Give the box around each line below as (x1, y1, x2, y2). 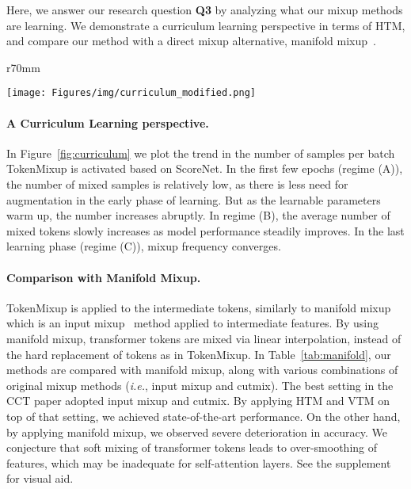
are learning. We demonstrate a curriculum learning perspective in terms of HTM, (6, 17, 405, 33)
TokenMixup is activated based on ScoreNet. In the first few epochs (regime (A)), (6, 160, 403, 177)
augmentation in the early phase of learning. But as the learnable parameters (6, 191, 381, 208)
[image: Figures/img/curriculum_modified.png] (6, 87, 256, 99)
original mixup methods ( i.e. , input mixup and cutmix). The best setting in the (6, 376, 394, 393)
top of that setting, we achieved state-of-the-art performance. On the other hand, (6, 407, 401, 424)
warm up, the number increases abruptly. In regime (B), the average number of (6, 207, 390, 223)
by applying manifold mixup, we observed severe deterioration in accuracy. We (6, 423, 388, 440)
